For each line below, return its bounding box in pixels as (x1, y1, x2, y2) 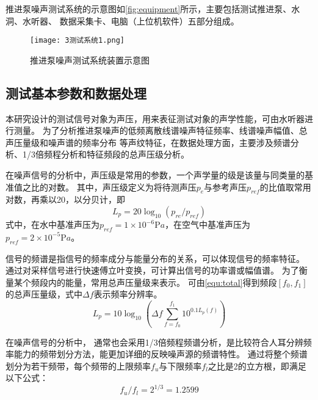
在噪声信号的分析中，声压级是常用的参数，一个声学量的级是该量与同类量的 (5, 169, 305, 181)
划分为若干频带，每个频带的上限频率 (5, 359, 151, 372)
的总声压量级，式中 (5, 288, 82, 300)
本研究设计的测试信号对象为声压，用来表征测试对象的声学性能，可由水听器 (5, 112, 305, 125)
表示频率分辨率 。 (93, 288, 162, 300)
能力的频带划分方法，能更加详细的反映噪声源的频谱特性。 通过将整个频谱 (13, 347, 308, 360)
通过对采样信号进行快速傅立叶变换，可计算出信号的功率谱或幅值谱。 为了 (5, 264, 299, 277)
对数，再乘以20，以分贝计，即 (5, 193, 125, 206)
